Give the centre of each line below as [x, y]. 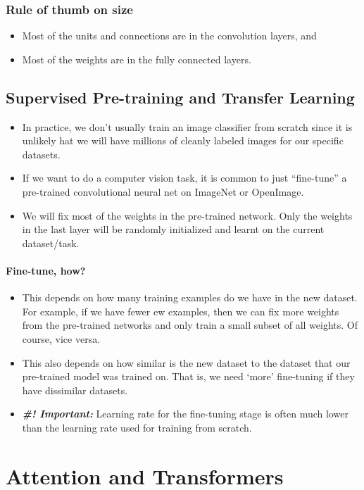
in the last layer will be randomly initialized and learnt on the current [173, 229]
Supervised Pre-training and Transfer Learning [180, 97]
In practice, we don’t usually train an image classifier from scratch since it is [187, 126]
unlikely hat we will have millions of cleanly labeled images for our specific [183, 140]
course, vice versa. [61, 338]
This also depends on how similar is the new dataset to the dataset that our [186, 362]
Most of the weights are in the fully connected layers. [137, 59]
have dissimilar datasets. [75, 390]
